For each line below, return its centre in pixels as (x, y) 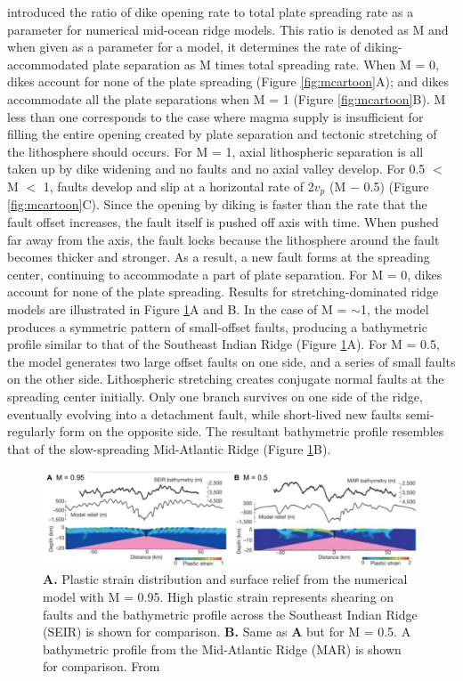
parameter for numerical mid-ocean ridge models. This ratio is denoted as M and (228, 29)
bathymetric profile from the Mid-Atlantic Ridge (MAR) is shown (222, 649)
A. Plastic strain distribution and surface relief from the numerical (225, 579)
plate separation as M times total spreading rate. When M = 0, (266, 64)
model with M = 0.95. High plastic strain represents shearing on (219, 596)
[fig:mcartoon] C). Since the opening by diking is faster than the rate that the (217, 204)
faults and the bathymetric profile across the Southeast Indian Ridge (230, 614)
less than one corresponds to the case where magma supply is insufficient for (215, 116)
